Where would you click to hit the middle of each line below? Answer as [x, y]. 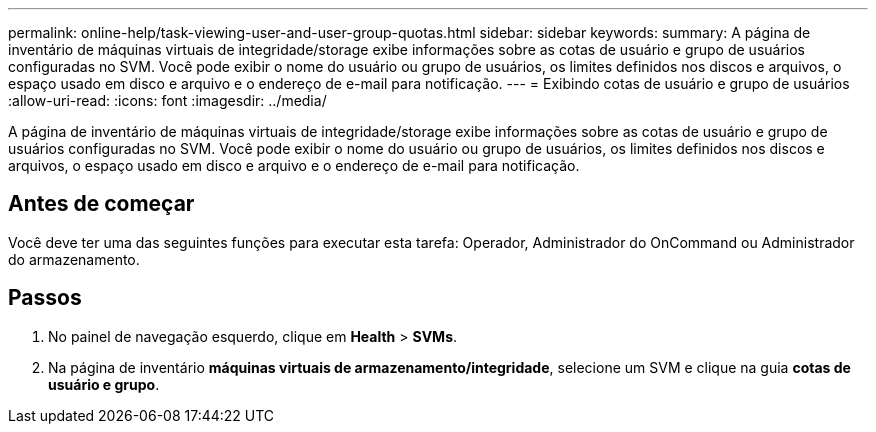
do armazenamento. [74, 259]
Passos [45, 298]
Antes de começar [101, 204]
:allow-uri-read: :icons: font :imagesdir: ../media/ [167, 100]
